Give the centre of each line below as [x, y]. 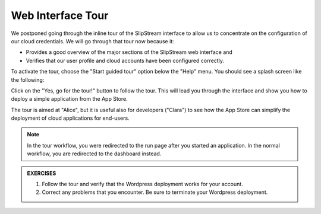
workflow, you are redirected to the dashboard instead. [94, 154]
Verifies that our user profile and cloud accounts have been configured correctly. [125, 60]
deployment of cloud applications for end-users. [70, 118]
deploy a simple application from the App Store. [69, 99]
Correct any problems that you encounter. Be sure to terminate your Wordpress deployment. [155, 192]
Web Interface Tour [60, 15]
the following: [28, 79]
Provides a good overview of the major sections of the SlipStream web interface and [129, 52]
